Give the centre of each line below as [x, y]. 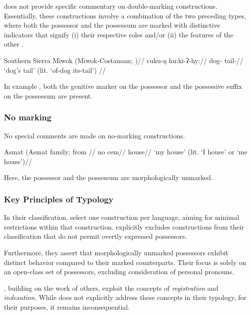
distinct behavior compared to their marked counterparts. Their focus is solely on [125, 262]
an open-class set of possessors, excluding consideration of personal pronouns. [119, 272]
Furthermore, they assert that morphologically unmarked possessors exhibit [116, 252]
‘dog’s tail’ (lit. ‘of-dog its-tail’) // [55, 70]
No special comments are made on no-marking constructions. [94, 135]
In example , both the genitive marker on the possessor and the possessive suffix [123, 86]
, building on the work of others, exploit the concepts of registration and [111, 288]
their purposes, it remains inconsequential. [67, 307]
